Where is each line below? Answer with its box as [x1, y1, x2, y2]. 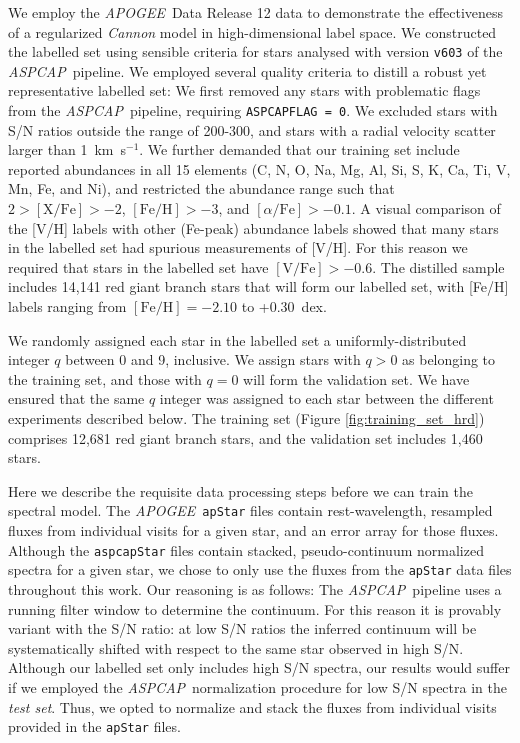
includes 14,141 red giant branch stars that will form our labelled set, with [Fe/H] [8, 276, 509, 297]
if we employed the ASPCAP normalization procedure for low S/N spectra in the [8, 676, 507, 697]
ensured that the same [8, 388, 145, 409]
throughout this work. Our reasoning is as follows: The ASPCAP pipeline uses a [8, 578, 502, 599]
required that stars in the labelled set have [8, 256, 269, 277]
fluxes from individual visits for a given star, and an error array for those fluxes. [8, 520, 499, 541]
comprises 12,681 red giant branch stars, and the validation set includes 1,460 [8, 427, 483, 448]
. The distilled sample [372, 256, 505, 277]
